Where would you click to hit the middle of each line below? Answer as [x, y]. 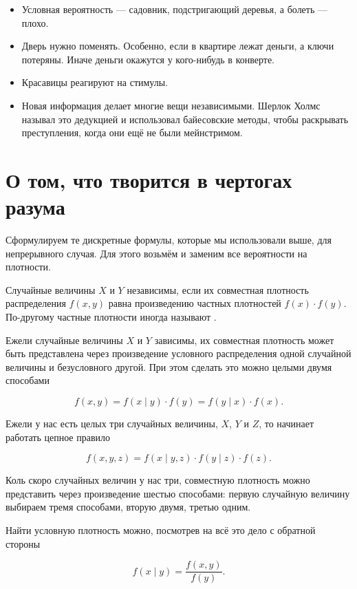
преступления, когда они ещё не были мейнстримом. [132, 132]
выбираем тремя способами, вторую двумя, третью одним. [128, 507]
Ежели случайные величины [64, 340]
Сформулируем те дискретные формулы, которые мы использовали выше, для [169, 240]
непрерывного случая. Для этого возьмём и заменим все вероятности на [156, 253]
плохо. [35, 22]
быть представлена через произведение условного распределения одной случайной [178, 353]
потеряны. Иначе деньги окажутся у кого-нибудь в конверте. [148, 59]
